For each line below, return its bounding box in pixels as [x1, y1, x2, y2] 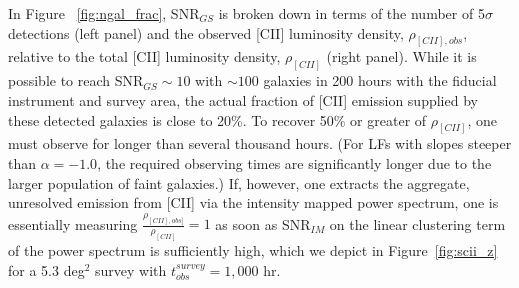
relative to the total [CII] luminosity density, [8, 46, 281, 67]
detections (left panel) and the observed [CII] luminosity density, [8, 22, 404, 43]
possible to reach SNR [8, 70, 144, 91]
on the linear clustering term [329, 213, 506, 234]
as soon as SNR [215, 213, 311, 234]
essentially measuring [8, 213, 138, 234]
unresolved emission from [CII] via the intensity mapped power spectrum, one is [8, 192, 499, 213]
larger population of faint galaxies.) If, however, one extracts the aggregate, [8, 172, 470, 193]
